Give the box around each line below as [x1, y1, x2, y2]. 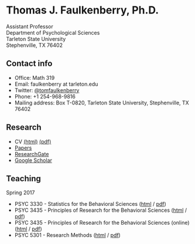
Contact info [6, 59, 53, 69]
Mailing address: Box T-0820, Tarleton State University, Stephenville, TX [14, 99, 189, 106]
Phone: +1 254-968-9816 [14, 93, 76, 100]
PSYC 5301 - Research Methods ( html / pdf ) [14, 232, 121, 239]
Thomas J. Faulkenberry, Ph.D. [6, 4, 159, 17]
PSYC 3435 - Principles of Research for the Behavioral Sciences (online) [14, 219, 190, 226]
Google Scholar [14, 157, 53, 164]
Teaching [6, 174, 41, 184]
